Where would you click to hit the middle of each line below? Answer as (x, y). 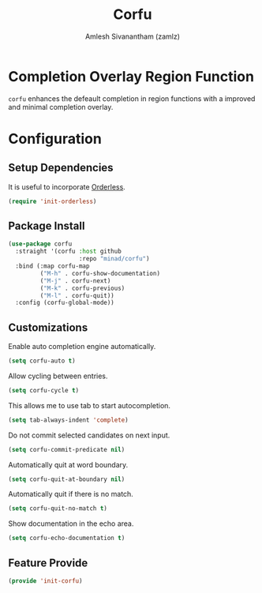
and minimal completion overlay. (61, 107)
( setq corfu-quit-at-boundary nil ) (67, 479)
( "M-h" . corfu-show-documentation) (100, 273)
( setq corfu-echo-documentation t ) (67, 539)
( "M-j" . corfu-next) (75, 281)
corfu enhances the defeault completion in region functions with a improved (132, 98)
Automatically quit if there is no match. (71, 494)
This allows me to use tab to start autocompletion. (90, 405)
